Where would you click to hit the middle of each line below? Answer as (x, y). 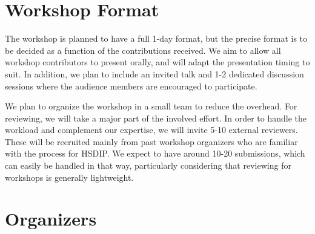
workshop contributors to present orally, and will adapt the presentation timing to (157, 62)
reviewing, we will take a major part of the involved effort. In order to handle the (156, 118)
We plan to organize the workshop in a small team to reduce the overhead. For (151, 106)
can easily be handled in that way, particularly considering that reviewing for (148, 165)
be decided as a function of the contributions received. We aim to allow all (143, 50)
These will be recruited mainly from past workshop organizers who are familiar (151, 141)
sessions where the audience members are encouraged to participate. (131, 86)
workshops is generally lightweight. (69, 177)
